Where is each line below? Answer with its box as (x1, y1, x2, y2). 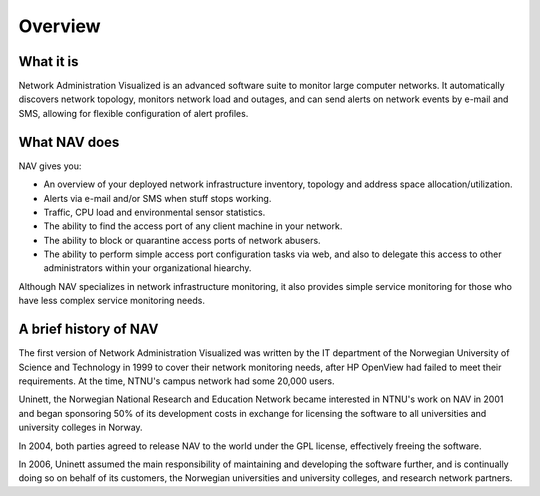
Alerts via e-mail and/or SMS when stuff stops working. (43, 192, 272, 204)
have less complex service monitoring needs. (18, 295, 205, 307)
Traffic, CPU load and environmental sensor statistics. (43, 206, 266, 218)
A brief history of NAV (18, 321, 159, 338)
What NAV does (18, 133, 120, 150)
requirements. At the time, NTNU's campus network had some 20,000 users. (18, 375, 335, 387)
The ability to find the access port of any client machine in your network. (43, 220, 343, 232)
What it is (18, 53, 79, 70)
